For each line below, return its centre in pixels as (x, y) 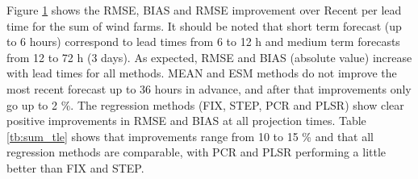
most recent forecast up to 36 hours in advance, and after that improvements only (209, 88)
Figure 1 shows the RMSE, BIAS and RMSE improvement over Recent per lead (204, 10)
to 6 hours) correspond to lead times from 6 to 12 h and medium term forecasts (203, 42)
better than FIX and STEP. (75, 167)
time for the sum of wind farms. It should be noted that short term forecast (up (204, 25)
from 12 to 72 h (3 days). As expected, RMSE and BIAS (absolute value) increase (209, 57)
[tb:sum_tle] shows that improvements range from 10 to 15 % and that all (190, 136)
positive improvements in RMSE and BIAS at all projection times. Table (186, 121)
